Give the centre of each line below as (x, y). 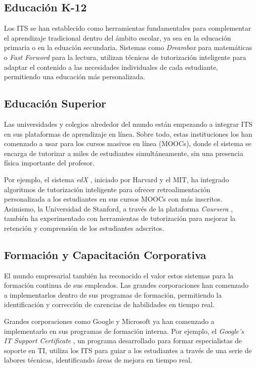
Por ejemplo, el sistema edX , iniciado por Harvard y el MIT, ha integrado (117, 179)
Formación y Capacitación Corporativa (105, 254)
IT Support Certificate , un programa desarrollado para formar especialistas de (123, 341)
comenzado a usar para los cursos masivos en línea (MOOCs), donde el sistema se (128, 143)
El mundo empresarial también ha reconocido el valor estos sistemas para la (119, 275)
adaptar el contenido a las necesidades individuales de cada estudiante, (111, 67)
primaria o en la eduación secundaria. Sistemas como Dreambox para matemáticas (128, 47)
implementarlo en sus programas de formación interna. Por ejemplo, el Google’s (124, 331)
